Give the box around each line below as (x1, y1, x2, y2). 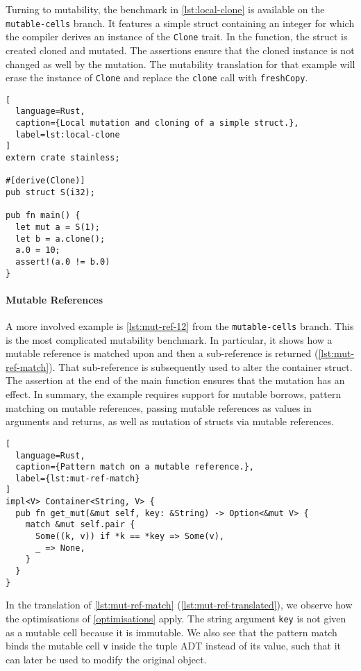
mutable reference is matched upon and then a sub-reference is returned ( (6, 346, 319, 361)
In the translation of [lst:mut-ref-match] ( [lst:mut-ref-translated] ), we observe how (6, 597, 353, 612)
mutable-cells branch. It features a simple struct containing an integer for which (6, 15, 355, 30)
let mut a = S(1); (15, 222, 101, 232)
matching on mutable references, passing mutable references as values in (6, 400, 312, 415)
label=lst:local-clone (15, 129, 120, 140)
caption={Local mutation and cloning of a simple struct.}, (15, 118, 299, 129)
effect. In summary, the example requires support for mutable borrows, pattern (6, 387, 342, 401)
